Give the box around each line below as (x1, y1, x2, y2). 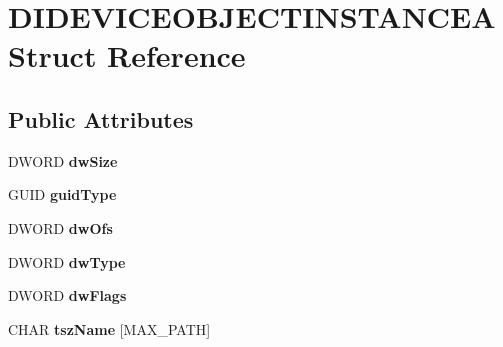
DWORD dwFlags (8, 285, 127, 306)
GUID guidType (8, 184, 117, 205)
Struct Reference (8, 35, 246, 76)
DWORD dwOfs (8, 217, 113, 238)
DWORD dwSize (8, 150, 118, 171)
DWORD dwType (8, 251, 126, 272)
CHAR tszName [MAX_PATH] (8, 318, 211, 339)
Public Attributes (8, 103, 194, 134)
